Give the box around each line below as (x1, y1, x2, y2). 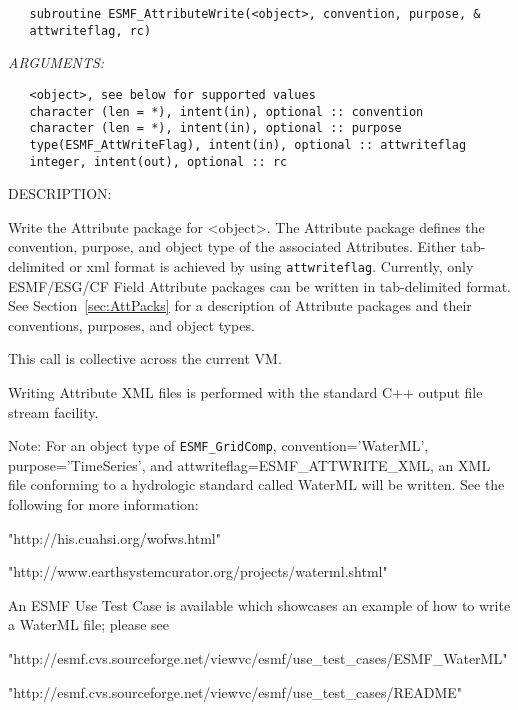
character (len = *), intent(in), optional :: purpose (29, 121, 402, 136)
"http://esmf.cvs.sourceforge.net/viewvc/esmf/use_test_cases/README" (8, 681, 463, 702)
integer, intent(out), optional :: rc (29, 154, 288, 169)
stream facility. (8, 401, 99, 422)
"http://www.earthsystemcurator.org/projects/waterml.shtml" (8, 561, 388, 582)
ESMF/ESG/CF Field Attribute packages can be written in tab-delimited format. (8, 275, 511, 296)
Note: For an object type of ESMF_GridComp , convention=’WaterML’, (8, 435, 429, 456)
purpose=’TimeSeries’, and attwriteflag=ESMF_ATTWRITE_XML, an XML (8, 454, 491, 475)
